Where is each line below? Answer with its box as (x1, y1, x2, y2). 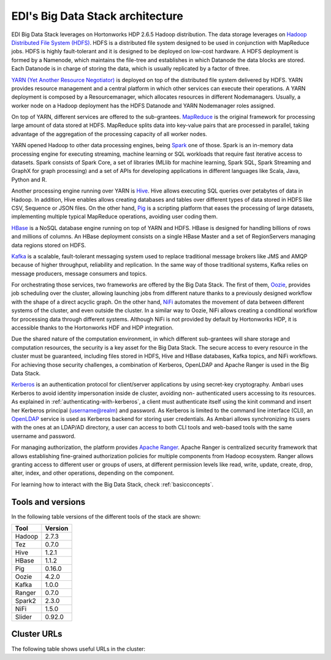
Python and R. (11, 175, 47, 183)
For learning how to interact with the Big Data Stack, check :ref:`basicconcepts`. (11, 480, 214, 488)
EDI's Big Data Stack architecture (11, 9, 183, 23)
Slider (15, 612, 32, 621)
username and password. (11, 432, 76, 440)
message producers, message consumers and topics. (11, 270, 147, 277)
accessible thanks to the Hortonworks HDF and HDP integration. (11, 324, 174, 331)
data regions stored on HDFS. (11, 241, 86, 248)
